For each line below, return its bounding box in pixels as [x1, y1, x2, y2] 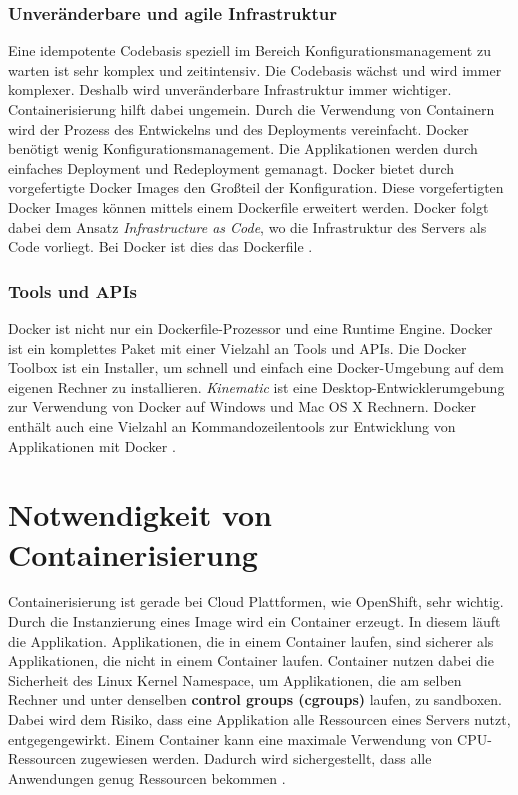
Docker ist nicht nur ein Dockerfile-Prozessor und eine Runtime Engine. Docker [8, 317, 493, 338]
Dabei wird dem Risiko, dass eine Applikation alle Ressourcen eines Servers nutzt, [8, 709, 511, 729]
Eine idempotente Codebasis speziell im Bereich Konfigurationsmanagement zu [8, 40, 491, 61]
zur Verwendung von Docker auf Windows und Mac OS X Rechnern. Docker [8, 396, 476, 417]
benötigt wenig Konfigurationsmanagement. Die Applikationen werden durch [8, 138, 478, 159]
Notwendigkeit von [8, 494, 272, 535]
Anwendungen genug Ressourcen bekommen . [8, 767, 286, 788]
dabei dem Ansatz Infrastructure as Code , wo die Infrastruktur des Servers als [8, 216, 487, 237]
